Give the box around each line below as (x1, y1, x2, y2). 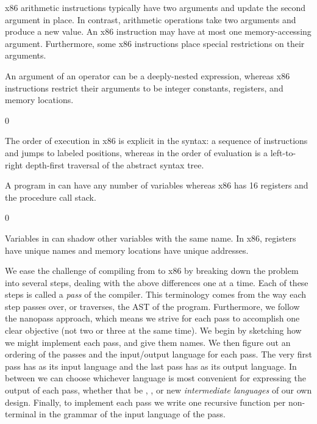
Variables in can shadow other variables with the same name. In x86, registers (5, 231, 296, 244)
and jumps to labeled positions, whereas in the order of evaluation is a (5, 146, 268, 159)
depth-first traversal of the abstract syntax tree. (25, 158, 204, 171)
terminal (5, 408, 37, 420)
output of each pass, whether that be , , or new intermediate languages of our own (5, 384, 312, 397)
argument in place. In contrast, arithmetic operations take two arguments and (5, 13, 296, 26)
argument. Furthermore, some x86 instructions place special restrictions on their (5, 37, 305, 49)
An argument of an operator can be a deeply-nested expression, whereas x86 (5, 69, 290, 82)
